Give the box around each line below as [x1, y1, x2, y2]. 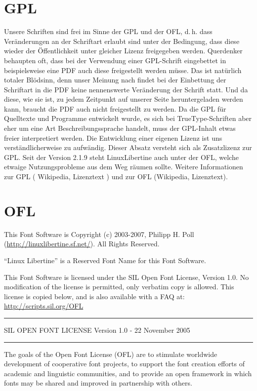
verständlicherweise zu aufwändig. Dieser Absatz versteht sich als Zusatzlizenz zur [4, 142, 252, 153]
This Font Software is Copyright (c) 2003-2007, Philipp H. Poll [4, 229, 194, 239]
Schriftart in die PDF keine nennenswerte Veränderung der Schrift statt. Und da [4, 84, 248, 94]
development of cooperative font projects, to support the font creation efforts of [4, 358, 245, 369]
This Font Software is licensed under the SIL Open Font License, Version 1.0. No [4, 272, 249, 282]
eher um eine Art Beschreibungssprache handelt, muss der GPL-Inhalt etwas [4, 123, 236, 133]
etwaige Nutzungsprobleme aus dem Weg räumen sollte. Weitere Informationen [4, 161, 243, 172]
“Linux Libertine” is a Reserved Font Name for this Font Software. [4, 255, 206, 265]
